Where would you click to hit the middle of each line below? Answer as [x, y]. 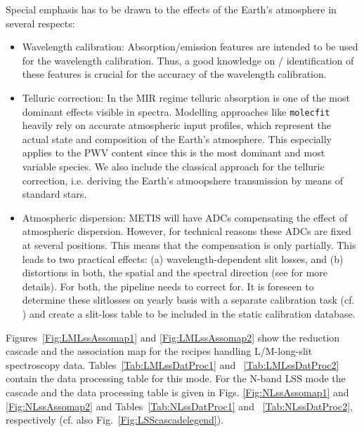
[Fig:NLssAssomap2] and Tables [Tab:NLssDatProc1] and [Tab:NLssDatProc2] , [179, 406]
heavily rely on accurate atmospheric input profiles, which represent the [176, 125]
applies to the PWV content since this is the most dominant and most [174, 153]
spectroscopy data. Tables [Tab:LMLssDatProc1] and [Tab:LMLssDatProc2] [173, 364]
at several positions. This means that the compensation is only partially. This [189, 244]
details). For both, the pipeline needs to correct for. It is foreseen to [168, 286]
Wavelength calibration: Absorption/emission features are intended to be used [190, 47]
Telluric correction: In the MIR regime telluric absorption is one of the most [186, 97]
